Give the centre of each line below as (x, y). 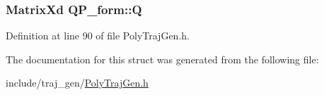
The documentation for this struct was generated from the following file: (162, 59)
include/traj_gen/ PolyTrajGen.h (77, 83)
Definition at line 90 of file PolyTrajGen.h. (98, 36)
